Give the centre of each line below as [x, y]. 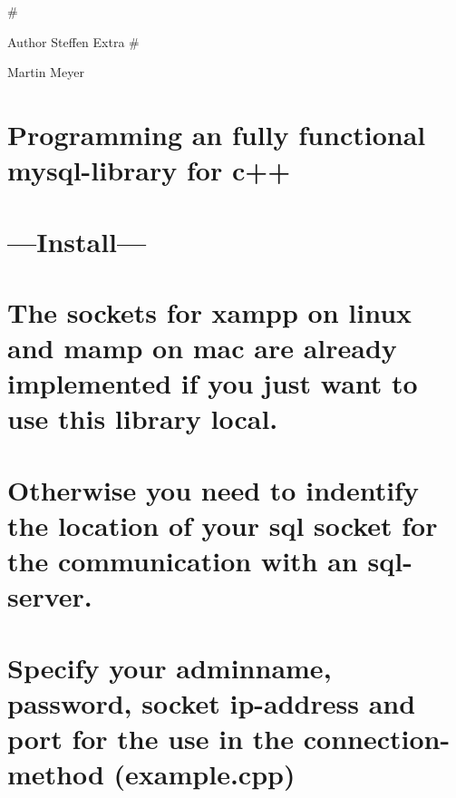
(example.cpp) [204, 774]
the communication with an [183, 561]
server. [50, 596]
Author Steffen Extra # [73, 41]
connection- [377, 739]
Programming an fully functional [217, 134]
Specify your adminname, [170, 667]
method [56, 774]
